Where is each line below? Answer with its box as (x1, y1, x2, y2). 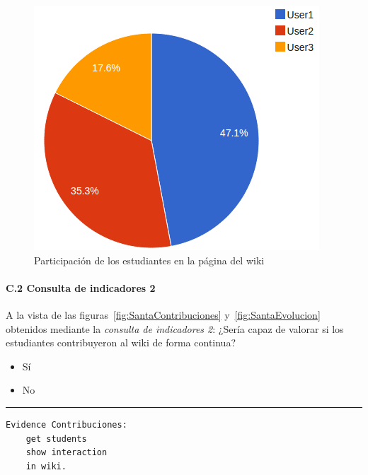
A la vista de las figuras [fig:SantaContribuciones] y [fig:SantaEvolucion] (6, 307, 321, 322)
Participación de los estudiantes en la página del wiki (34, 252, 265, 267)
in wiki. (25, 461, 67, 471)
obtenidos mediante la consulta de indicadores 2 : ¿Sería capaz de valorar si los (6, 321, 344, 336)
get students (25, 433, 87, 444)
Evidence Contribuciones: (6, 419, 127, 430)
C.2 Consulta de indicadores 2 (6, 280, 156, 295)
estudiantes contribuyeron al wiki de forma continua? (6, 335, 236, 350)
